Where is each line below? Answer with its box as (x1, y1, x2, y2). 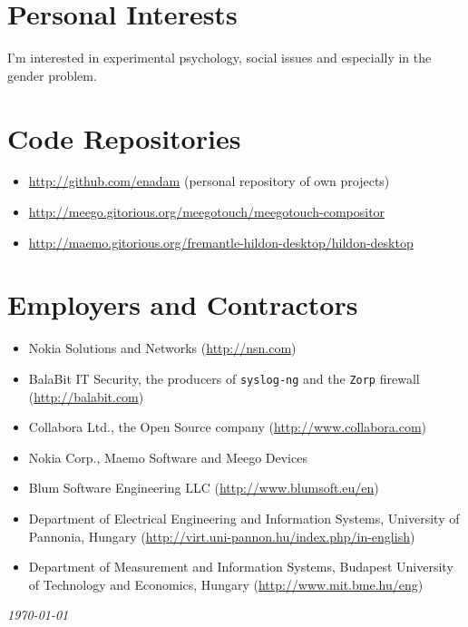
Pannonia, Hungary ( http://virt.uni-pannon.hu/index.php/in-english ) (28, 526, 415, 545)
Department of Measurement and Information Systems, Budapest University (28, 557, 453, 576)
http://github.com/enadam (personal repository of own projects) (28, 171, 390, 191)
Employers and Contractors (7, 286, 358, 323)
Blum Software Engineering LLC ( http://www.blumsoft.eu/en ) (28, 478, 379, 497)
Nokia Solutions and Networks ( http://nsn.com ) (28, 338, 297, 358)
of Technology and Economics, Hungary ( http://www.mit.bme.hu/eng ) (28, 574, 424, 593)
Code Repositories (7, 119, 241, 156)
